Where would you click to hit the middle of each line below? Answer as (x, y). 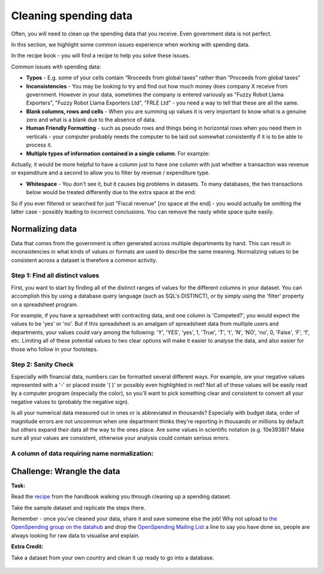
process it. (39, 145)
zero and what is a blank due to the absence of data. (91, 120)
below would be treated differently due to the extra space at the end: (111, 192)
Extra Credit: (27, 546)
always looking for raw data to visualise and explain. (76, 536)
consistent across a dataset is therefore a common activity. (84, 260)
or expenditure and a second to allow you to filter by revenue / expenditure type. (110, 173)
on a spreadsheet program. (45, 304)
